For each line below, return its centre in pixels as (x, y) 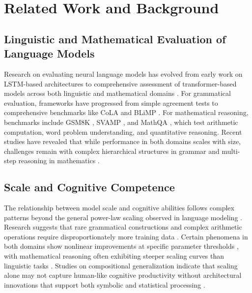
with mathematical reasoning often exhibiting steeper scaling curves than (114, 256)
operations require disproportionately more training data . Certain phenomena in (126, 236)
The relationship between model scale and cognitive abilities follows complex (119, 208)
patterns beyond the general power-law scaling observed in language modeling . (123, 217)
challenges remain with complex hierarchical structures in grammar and (112, 151)
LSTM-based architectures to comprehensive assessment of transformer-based (120, 83)
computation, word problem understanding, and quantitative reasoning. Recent (123, 132)
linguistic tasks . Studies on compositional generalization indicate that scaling (121, 265)
